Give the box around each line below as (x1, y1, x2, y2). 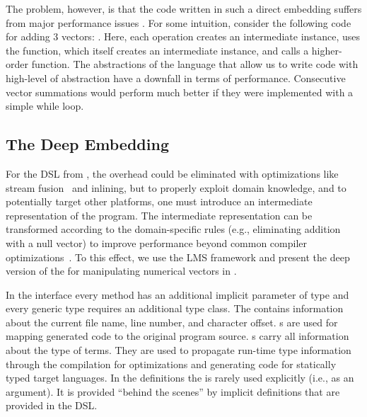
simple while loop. (6, 98, 84, 113)
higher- (311, 42, 342, 57)
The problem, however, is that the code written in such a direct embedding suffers (6, 1, 362, 16)
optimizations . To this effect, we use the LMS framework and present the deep (6, 249, 350, 264)
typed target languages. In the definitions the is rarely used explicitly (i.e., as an (6, 370, 354, 385)
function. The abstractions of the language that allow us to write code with (31, 57, 359, 72)
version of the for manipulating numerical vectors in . (6, 263, 237, 278)
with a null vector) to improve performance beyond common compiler (6, 235, 308, 250)
